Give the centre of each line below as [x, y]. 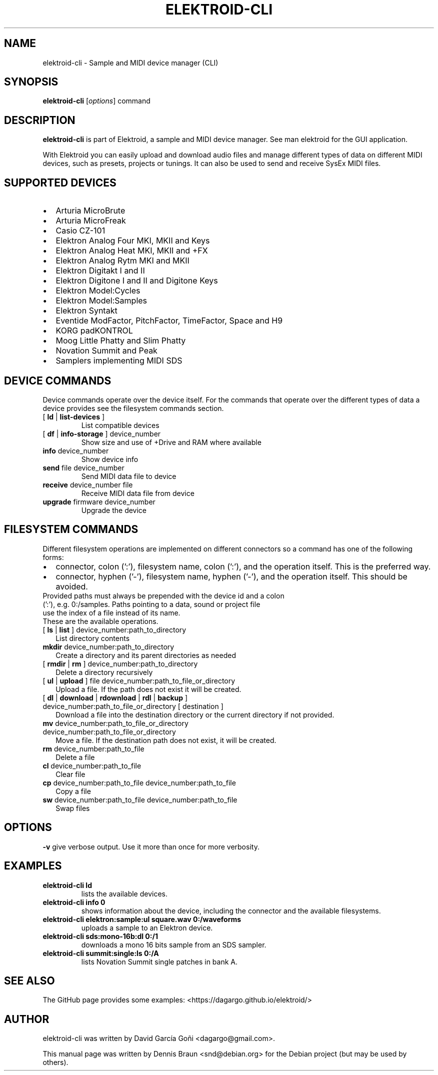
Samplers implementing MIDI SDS [119, 361]
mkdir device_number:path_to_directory [108, 646]
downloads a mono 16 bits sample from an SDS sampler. [174, 944]
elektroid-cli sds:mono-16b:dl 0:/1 [100, 936]
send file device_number [83, 467]
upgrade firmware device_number [99, 501]
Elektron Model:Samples [101, 301]
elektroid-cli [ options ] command [96, 101]
